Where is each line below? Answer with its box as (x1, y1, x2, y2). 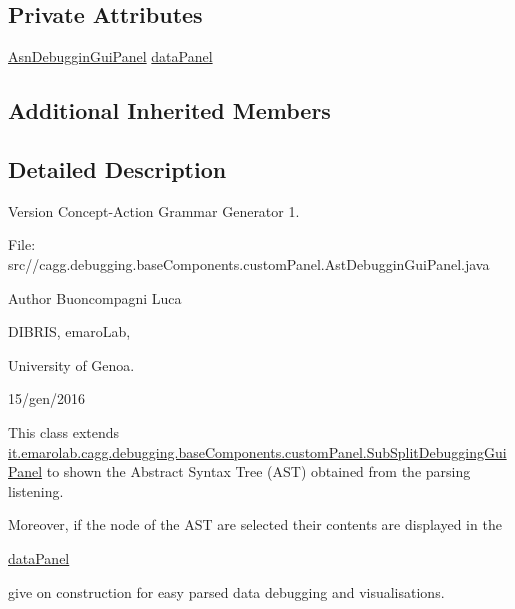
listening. (8, 480, 64, 501)
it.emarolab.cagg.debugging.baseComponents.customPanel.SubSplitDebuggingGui (8, 441, 507, 462)
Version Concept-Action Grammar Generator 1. (8, 200, 300, 221)
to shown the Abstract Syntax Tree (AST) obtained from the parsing (46, 461, 471, 482)
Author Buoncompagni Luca (8, 287, 182, 308)
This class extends (8, 421, 120, 442)
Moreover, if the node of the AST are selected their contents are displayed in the (8, 514, 502, 535)
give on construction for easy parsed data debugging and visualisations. (8, 581, 445, 602)
